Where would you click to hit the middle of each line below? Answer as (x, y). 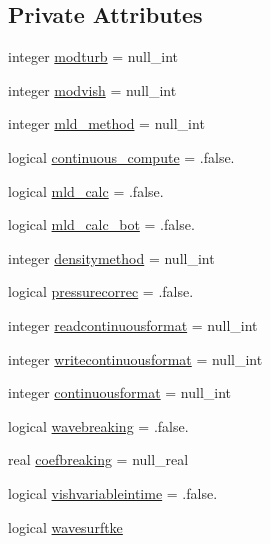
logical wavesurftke (65, 526)
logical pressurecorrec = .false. (101, 291)
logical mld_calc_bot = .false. (101, 224)
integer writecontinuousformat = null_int (135, 358)
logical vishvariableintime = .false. (113, 492)
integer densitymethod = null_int (111, 257)
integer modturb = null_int (93, 56)
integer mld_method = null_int (106, 123)
